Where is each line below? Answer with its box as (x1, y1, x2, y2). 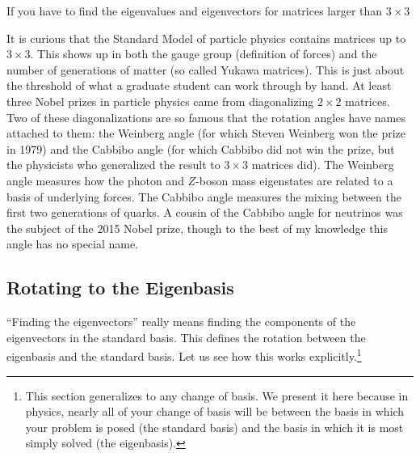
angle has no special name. (6, 235, 139, 252)
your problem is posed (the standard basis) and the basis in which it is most (25, 418, 404, 435)
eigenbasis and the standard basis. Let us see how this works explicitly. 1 (6, 345, 362, 364)
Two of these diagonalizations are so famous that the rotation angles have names (6, 108, 406, 125)
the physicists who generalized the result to (6, 156, 220, 173)
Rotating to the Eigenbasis (6, 275, 234, 300)
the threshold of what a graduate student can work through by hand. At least (6, 77, 392, 94)
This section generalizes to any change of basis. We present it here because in (25, 387, 409, 404)
